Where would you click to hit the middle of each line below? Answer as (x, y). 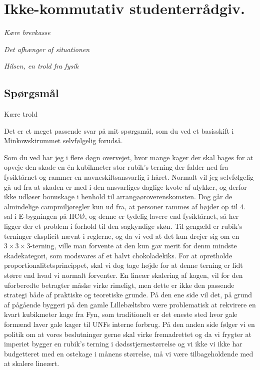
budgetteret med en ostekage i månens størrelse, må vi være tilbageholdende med (129, 353)
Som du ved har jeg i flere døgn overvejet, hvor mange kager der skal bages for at (129, 157)
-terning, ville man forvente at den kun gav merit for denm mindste (133, 246)
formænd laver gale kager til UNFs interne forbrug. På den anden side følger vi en (129, 324)
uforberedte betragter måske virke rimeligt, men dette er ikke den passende (119, 285)
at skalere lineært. (32, 363)
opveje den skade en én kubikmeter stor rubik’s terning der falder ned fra (116, 167)
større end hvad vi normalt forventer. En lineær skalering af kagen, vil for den (123, 275)
